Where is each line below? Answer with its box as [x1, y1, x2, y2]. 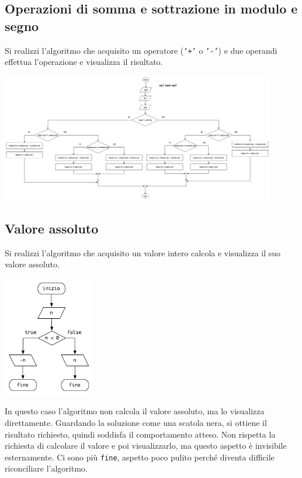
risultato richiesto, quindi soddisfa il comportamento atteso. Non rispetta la [5, 428, 276, 440]
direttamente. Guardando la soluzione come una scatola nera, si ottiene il [5, 417, 267, 429]
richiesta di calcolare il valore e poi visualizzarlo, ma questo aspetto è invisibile [5, 439, 287, 452]
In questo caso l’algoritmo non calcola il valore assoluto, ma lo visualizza [5, 405, 265, 417]
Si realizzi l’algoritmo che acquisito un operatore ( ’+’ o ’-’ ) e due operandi [5, 44, 277, 56]
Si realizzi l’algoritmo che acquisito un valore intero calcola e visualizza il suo [5, 246, 281, 259]
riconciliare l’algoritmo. [5, 462, 88, 474]
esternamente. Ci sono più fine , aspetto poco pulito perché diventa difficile [5, 451, 275, 463]
